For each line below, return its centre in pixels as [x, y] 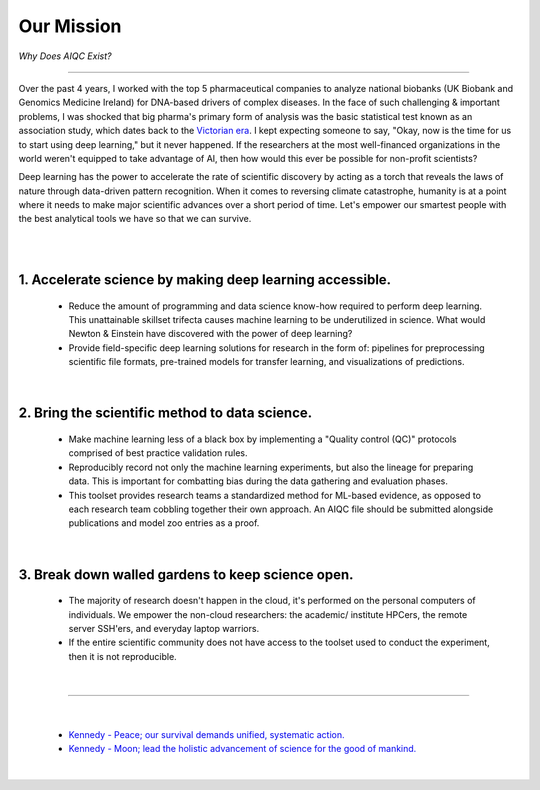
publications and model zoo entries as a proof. [164, 523]
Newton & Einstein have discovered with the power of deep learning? [210, 334]
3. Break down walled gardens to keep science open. [186, 574]
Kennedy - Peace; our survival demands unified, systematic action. [206, 734]
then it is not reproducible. [122, 656]
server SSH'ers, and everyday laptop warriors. [164, 628]
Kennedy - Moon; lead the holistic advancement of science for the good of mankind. [242, 749]
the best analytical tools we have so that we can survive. [135, 219]
